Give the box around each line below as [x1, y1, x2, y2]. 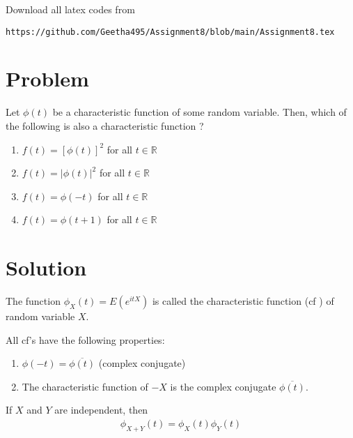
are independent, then [54, 402, 148, 417]
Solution [6, 253, 87, 282]
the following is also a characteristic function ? [6, 118, 204, 133]
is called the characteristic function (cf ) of [152, 294, 334, 308]
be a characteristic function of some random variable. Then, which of [52, 105, 347, 119]
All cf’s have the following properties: [6, 332, 165, 347]
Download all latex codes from [6, 2, 135, 16]
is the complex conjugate [170, 379, 276, 393]
